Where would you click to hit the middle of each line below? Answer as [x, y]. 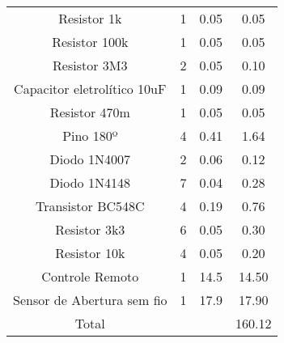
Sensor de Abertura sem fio [90, 300]
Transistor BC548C [90, 206]
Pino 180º [90, 136]
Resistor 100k [90, 42]
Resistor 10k [90, 253]
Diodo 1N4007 [90, 159]
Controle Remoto [90, 276]
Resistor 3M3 [90, 65]
